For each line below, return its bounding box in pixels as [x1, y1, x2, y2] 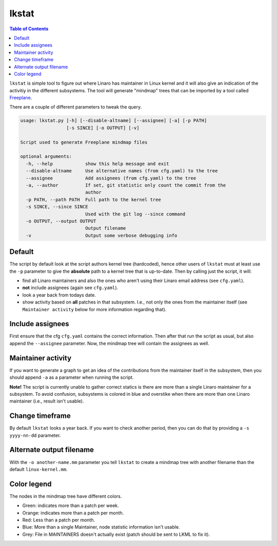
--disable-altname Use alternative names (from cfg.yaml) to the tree [26, 168, 218, 174]
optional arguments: [20, 154, 72, 159]
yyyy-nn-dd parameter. [9, 432, 61, 438]
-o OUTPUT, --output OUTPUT [26, 218, 96, 224]
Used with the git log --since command [85, 211, 186, 217]
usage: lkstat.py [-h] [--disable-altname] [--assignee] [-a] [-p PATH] [20, 118, 207, 124]
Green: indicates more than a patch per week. [22, 502, 119, 509]
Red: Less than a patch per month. [22, 517, 95, 523]
